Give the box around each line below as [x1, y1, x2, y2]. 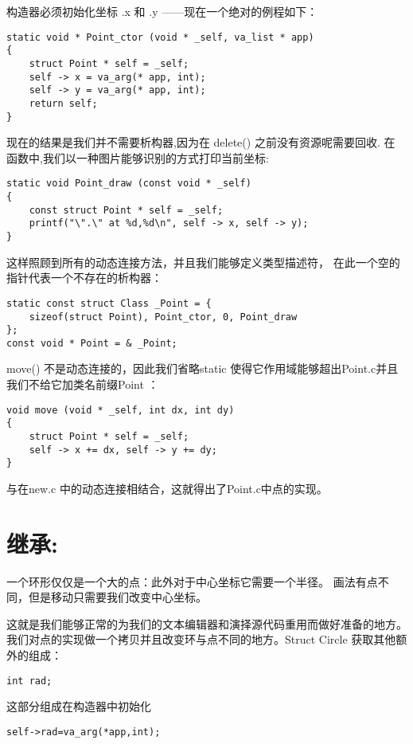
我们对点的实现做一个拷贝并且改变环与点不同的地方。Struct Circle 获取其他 [6, 631, 396, 648]
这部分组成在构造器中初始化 [6, 698, 151, 715]
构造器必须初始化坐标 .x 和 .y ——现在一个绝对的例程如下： [6, 3, 318, 19]
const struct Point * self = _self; [29, 204, 224, 216]
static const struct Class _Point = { [6, 297, 212, 309]
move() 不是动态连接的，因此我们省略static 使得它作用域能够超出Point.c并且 [6, 360, 399, 377]
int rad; [6, 675, 53, 687]
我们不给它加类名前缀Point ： [6, 376, 159, 393]
